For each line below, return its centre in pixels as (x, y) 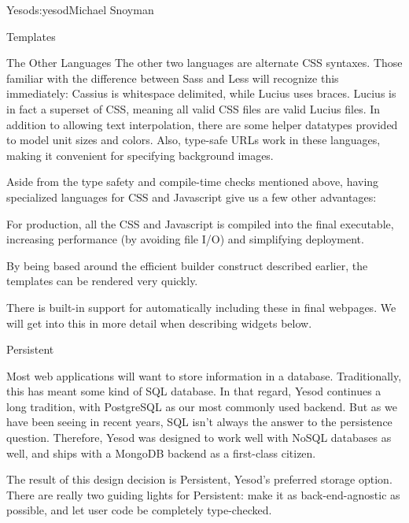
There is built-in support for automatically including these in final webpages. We (201, 307)
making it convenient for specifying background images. (140, 155)
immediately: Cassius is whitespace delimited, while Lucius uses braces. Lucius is (201, 93)
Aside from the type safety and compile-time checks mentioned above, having (193, 182)
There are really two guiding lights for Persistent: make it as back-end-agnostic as (203, 494)
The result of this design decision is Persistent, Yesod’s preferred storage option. (199, 479)
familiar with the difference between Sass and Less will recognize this (173, 78)
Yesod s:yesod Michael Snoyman (80, 9)
